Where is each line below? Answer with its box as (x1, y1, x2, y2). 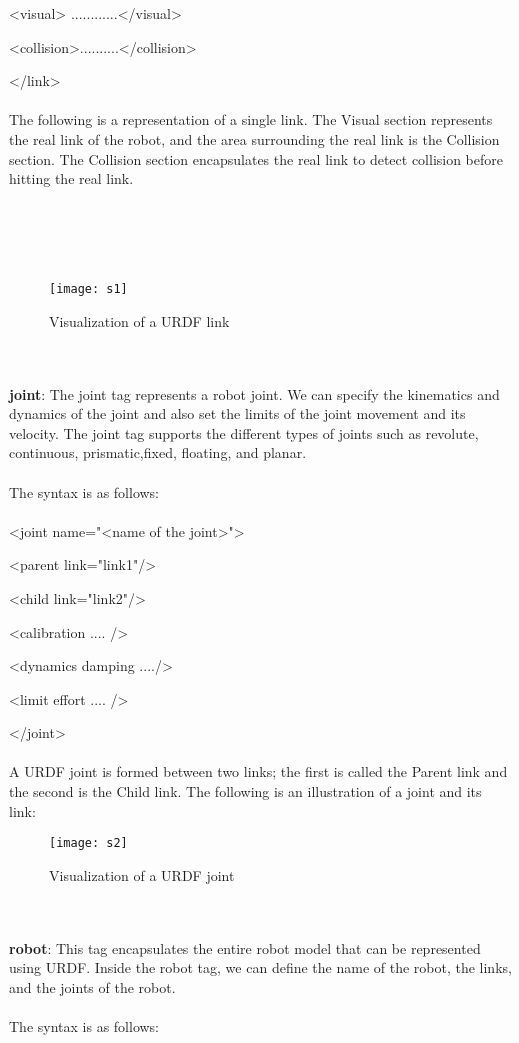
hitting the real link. (9, 168, 134, 189)
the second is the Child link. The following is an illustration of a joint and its (9, 781, 482, 802)
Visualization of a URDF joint (49, 864, 235, 885)
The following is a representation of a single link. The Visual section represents (9, 109, 493, 130)
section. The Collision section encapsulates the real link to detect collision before (9, 148, 504, 169)
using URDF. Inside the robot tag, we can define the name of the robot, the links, (9, 957, 512, 978)
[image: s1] (49, 282, 128, 297)
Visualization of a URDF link (49, 310, 230, 331)
